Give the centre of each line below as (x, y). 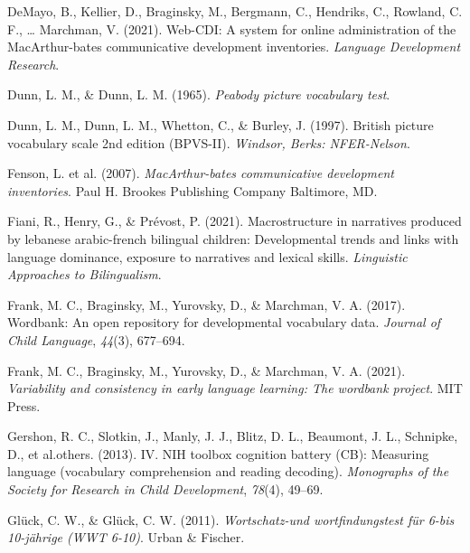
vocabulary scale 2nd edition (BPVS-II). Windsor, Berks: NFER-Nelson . (209, 142)
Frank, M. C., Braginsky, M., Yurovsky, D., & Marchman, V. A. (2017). (207, 304)
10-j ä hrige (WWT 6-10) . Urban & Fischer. (126, 537)
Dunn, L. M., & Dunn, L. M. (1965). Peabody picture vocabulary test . (199, 94)
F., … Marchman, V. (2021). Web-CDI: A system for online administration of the (232, 28)
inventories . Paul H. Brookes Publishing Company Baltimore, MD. (193, 190)
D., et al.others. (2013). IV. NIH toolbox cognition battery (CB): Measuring (218, 453)
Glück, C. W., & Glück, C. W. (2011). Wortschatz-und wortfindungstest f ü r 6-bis (231, 519)
